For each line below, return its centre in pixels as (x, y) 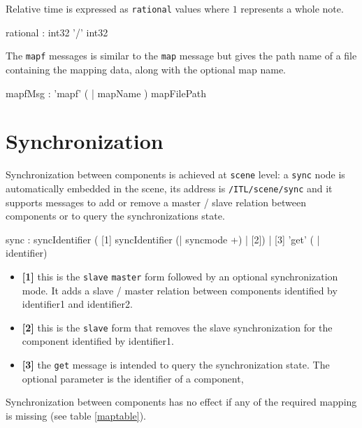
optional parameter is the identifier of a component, (133, 378)
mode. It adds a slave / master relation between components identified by (180, 290)
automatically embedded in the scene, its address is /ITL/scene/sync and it (169, 188)
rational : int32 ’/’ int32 (57, 32)
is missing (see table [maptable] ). (76, 415)
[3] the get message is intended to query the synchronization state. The (176, 364)
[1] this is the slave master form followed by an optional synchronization (180, 276)
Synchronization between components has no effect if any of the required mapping (181, 402)
